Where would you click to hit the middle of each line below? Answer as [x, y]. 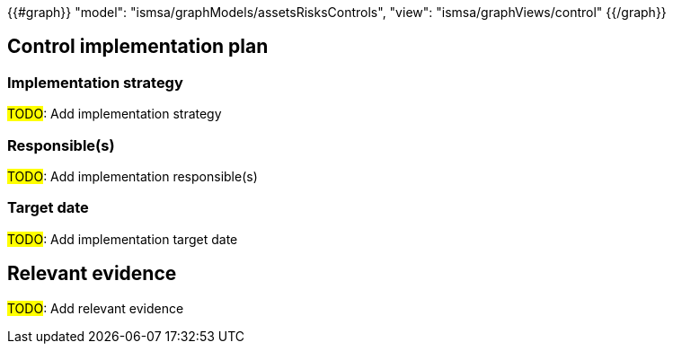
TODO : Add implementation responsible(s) [133, 176]
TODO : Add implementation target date [123, 239]
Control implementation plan [138, 47]
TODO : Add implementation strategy [115, 114]
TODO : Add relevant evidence [96, 308]
